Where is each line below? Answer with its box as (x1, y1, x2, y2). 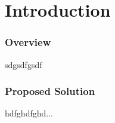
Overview (5, 35, 51, 50)
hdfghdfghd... (5, 107, 53, 119)
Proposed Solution (5, 84, 95, 99)
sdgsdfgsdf (5, 58, 42, 70)
